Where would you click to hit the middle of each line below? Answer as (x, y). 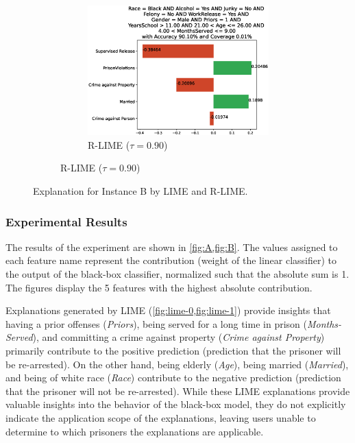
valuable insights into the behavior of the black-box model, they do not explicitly (176, 404)
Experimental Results (66, 221)
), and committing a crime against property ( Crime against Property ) (179, 337)
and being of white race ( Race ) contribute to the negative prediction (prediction (173, 378)
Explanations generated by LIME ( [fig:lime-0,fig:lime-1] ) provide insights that (168, 310)
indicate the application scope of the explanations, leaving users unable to (161, 417)
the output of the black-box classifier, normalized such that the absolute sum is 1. (177, 274)
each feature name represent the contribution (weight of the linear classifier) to (171, 260)
